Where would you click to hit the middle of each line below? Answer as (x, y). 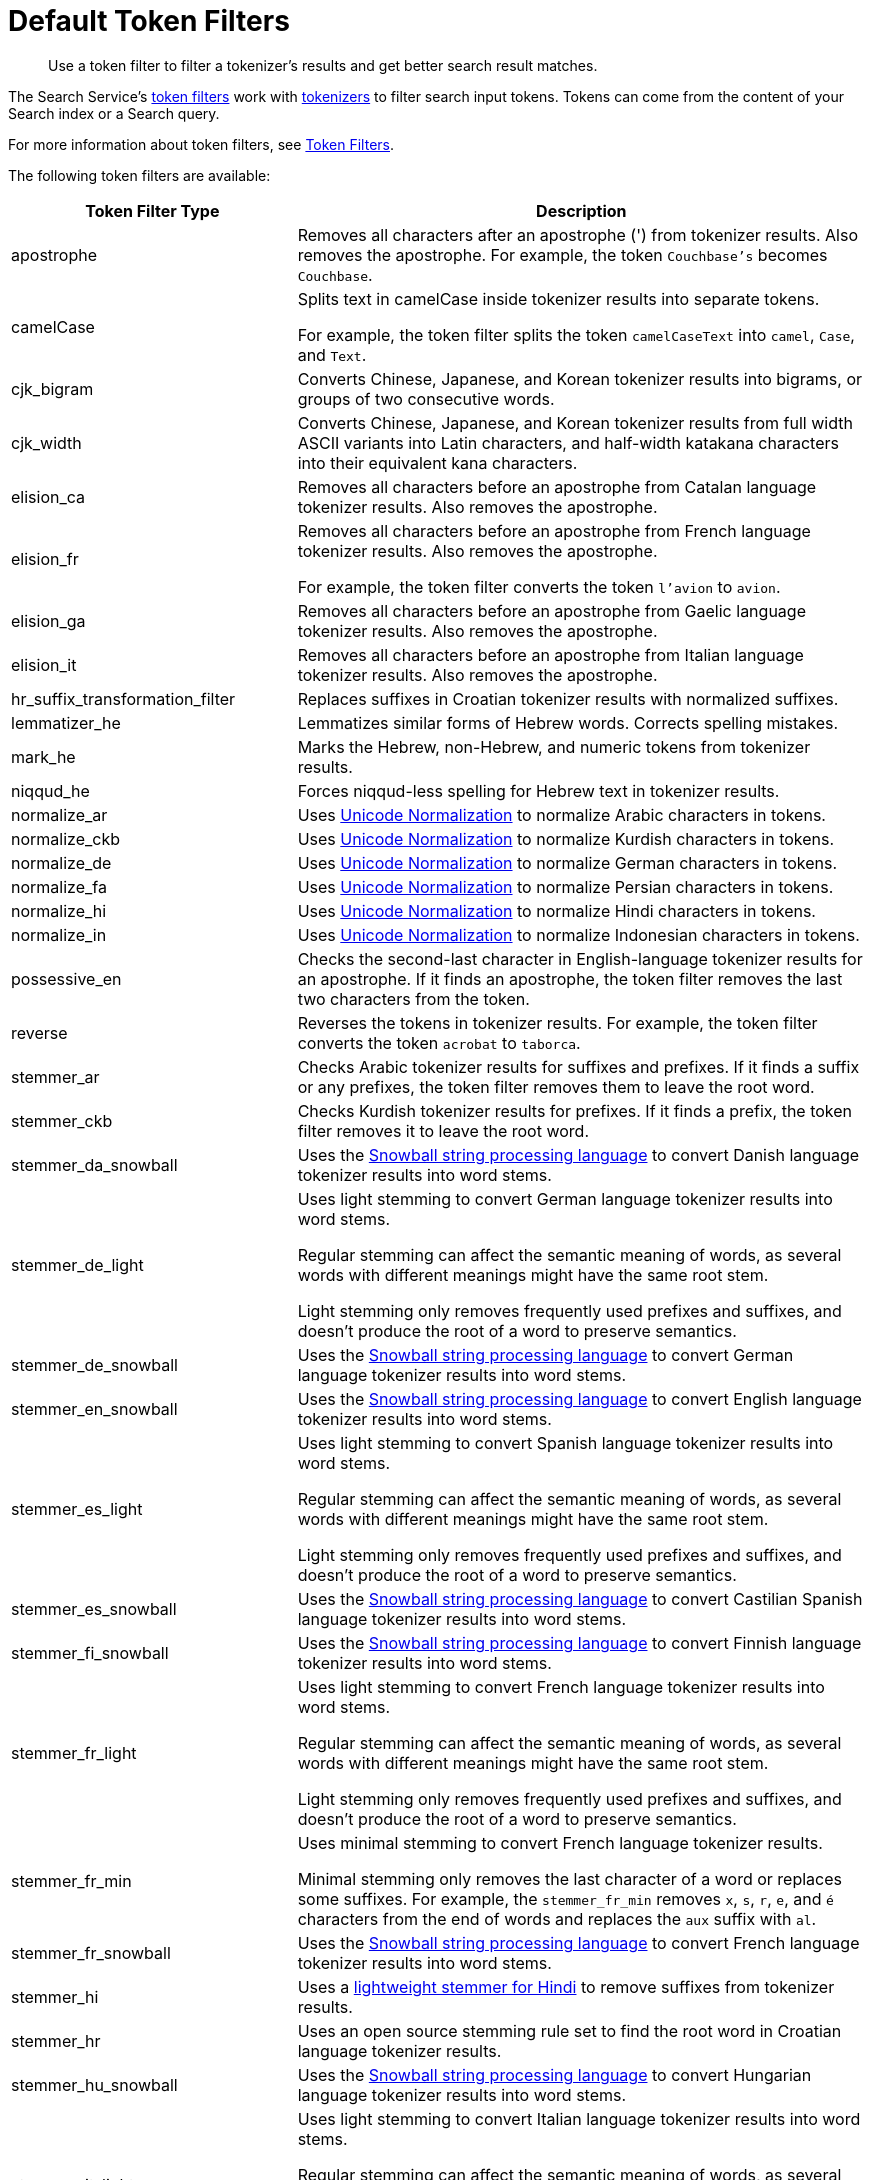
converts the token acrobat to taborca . (439, 1042)
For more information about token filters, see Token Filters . (201, 144)
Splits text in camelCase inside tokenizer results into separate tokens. (558, 298)
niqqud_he (50, 790)
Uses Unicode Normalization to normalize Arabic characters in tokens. (561, 814)
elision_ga (48, 620)
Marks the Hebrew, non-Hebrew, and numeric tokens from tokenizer (554, 746)
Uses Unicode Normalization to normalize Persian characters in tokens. (565, 886)
